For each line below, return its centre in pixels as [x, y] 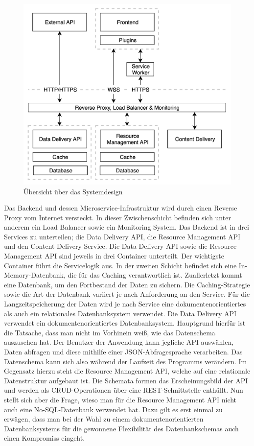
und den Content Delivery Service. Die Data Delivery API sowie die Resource [120, 246]
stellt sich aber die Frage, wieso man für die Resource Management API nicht [120, 399]
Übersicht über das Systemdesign [73, 191]
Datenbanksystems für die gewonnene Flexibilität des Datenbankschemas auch [121, 428]
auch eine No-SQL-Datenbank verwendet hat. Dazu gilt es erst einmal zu [113, 409]
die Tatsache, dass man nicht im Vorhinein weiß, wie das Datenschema [110, 332]
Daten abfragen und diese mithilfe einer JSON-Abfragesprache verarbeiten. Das [123, 352]
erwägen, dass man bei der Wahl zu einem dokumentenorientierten [104, 419]
